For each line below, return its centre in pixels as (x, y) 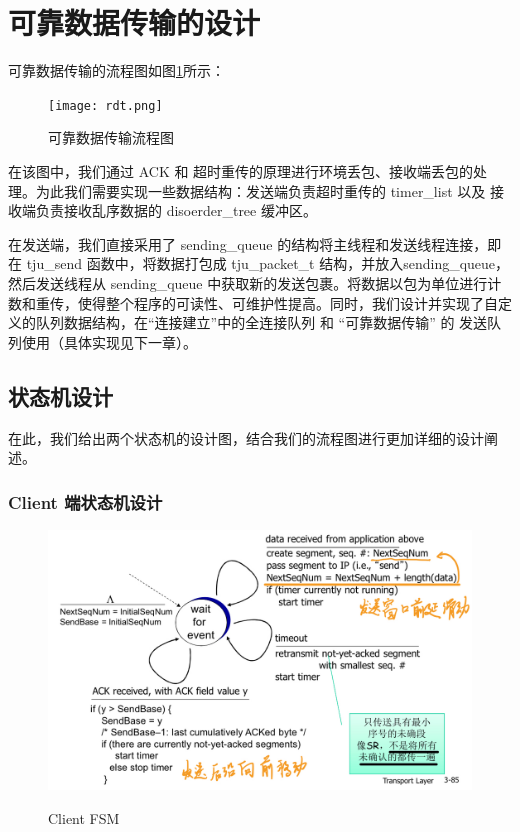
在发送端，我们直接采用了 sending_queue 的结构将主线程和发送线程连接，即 (255, 243)
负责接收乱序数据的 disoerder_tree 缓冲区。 (176, 210)
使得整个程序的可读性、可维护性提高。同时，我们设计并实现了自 (287, 302)
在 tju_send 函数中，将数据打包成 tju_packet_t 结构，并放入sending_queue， (259, 263)
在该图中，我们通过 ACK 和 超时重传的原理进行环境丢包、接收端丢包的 (241, 170)
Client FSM (84, 817)
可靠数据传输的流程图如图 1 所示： (116, 70)
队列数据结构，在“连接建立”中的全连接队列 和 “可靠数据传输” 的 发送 (261, 322)
